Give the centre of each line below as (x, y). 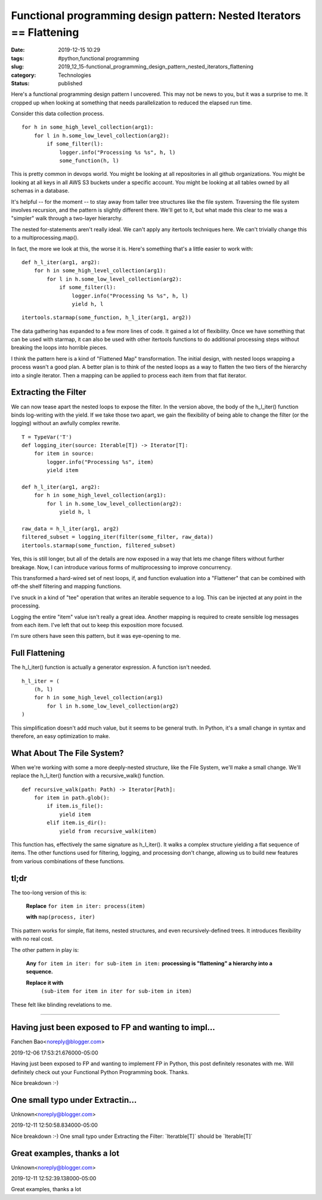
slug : (17, 67)
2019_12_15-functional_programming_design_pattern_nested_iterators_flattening (156, 67)
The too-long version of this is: (49, 892)
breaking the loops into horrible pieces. (59, 348)
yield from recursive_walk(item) (108, 831)
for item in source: (64, 454)
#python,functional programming (99, 58)
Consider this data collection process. (58, 114)
